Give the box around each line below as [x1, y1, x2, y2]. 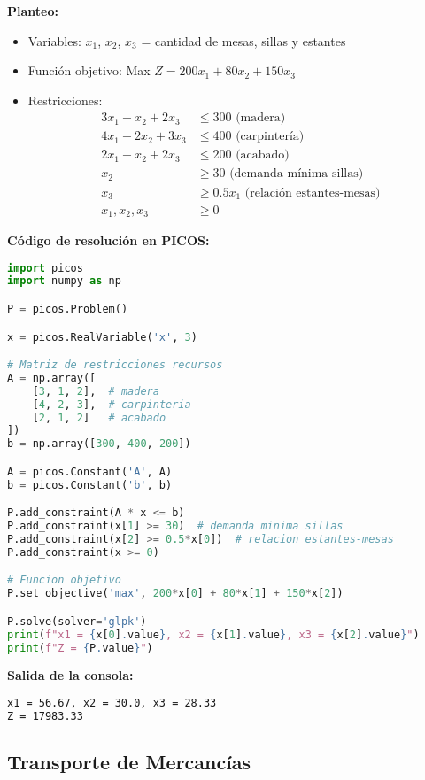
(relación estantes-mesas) [244, 186, 381, 199]
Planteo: [7, 2, 58, 19]
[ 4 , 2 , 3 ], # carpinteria [32, 398, 191, 411]
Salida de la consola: [7, 666, 134, 684]
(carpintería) [236, 130, 305, 143]
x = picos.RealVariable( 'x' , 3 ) [7, 330, 197, 344]
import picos [7, 261, 83, 274]
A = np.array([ [7, 371, 97, 384]
